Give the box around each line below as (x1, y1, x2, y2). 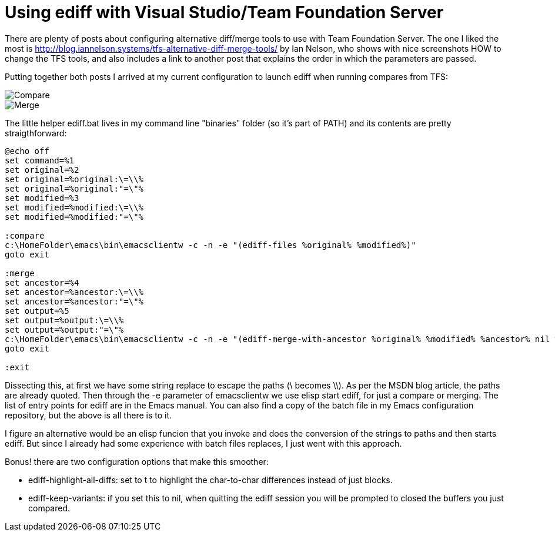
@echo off (5, 146, 49, 156)
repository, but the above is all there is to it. (5, 410, 172, 420)
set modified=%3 (5, 193, 79, 203)
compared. (28, 503, 71, 513)
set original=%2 (5, 165, 79, 175)
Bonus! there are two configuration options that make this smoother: (5, 456, 269, 467)
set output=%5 (5, 306, 69, 316)
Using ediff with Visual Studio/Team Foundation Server (5, 2, 444, 22)
